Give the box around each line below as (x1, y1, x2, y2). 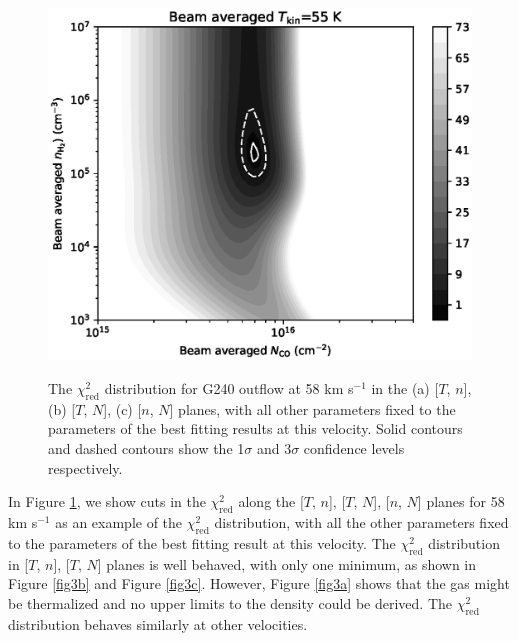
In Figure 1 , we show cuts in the (8, 491, 206, 512)
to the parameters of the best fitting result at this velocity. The (8, 532, 396, 553)
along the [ (238, 491, 304, 512)
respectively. (48, 457, 123, 478)
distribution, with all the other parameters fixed (214, 511, 509, 532)
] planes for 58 (417, 491, 505, 512)
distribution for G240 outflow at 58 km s (104, 377, 354, 398)
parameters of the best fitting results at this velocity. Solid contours (48, 418, 463, 439)
